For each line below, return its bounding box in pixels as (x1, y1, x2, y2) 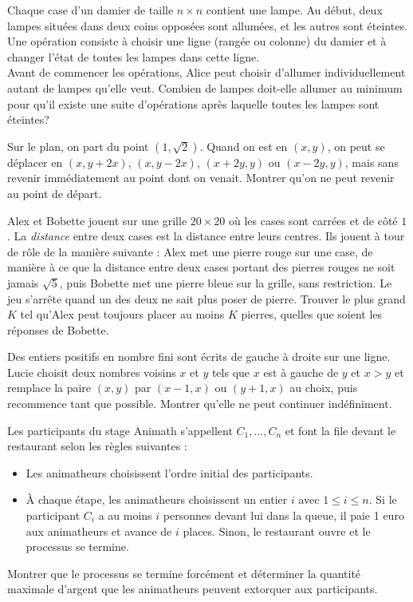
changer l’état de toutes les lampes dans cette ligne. (7, 48, 260, 65)
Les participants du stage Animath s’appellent (7, 422, 233, 438)
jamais (7, 274, 39, 291)
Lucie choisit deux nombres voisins (7, 363, 176, 380)
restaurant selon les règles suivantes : (7, 438, 187, 454)
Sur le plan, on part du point (7, 137, 149, 154)
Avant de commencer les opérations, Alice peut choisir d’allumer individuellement (7, 64, 406, 81)
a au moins (98, 507, 152, 524)
